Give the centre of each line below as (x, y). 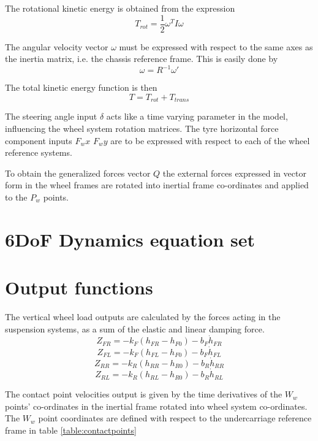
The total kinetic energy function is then (81, 87)
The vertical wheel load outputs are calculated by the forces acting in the (143, 317)
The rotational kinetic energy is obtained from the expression (120, 8)
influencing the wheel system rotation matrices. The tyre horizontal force (142, 128)
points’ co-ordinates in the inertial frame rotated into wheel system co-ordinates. (156, 406)
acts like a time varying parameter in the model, (197, 116)
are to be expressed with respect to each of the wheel (210, 140)
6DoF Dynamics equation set (130, 239)
